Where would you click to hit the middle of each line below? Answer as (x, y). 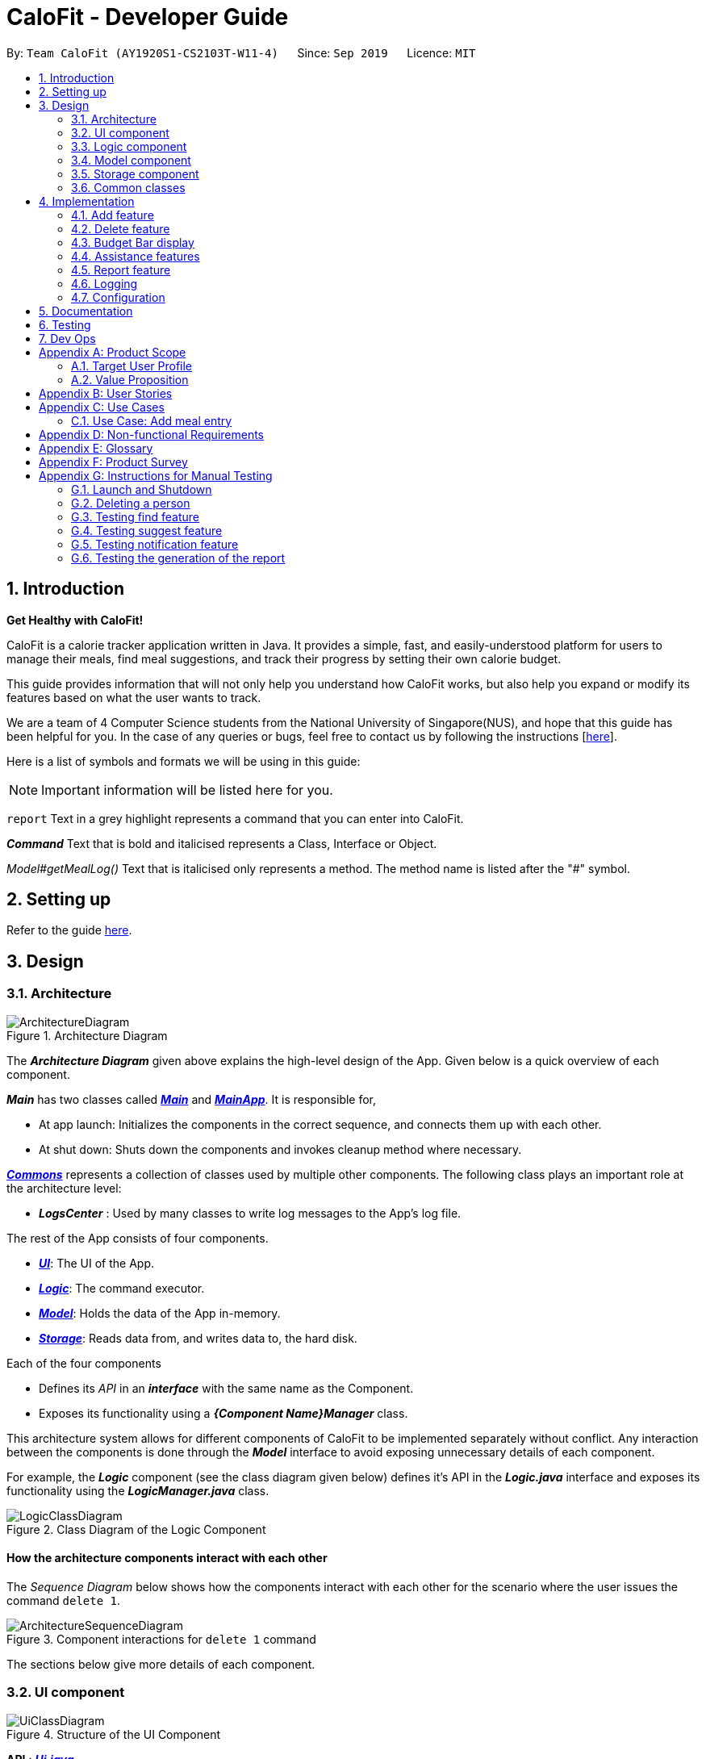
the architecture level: (64, 1188)
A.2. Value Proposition (130, 379)
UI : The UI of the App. (96, 1263)
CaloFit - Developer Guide (148, 17)
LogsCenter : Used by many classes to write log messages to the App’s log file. (250, 1213)
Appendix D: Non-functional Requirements (152, 434)
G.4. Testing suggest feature (147, 530)
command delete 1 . (64, 1600)
